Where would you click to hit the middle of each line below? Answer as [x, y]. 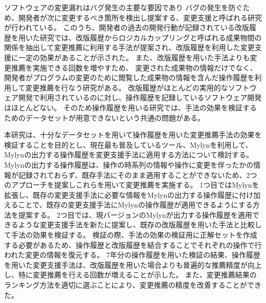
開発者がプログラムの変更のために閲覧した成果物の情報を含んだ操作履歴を [129, 77]
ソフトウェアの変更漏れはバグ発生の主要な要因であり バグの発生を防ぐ [124, 7]
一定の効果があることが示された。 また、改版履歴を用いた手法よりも [134, 57]
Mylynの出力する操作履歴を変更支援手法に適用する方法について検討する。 [129, 155]
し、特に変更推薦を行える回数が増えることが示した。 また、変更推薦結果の [130, 275]
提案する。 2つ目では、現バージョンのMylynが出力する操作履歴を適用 [135, 214]
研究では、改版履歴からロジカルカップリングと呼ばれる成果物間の [151, 37]
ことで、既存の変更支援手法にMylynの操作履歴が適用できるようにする [135, 205]
